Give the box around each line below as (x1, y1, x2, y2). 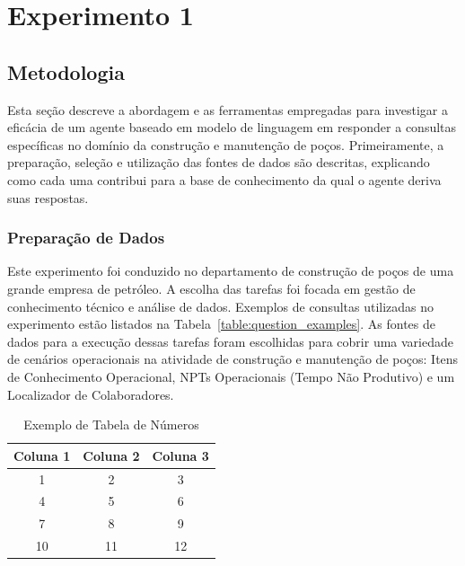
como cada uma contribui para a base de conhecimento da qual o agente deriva (7, 170, 442, 189)
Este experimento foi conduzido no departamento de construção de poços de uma (7, 261, 454, 280)
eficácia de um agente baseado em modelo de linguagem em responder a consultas (7, 118, 457, 137)
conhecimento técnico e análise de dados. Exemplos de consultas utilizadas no (7, 296, 434, 315)
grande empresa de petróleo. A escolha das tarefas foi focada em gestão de (7, 279, 416, 297)
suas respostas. (7, 188, 89, 207)
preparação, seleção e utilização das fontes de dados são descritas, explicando (7, 153, 430, 172)
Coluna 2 (83, 446, 140, 464)
